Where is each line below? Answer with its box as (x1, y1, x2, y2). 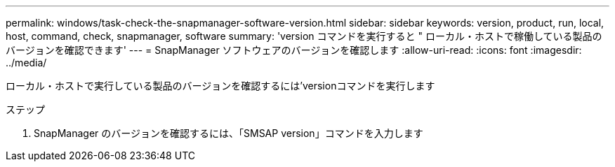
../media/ (6, 57, 47, 68)
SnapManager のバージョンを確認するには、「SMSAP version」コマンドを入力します (34, 127, 423, 139)
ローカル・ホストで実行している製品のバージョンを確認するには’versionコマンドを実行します (6, 80, 435, 92)
